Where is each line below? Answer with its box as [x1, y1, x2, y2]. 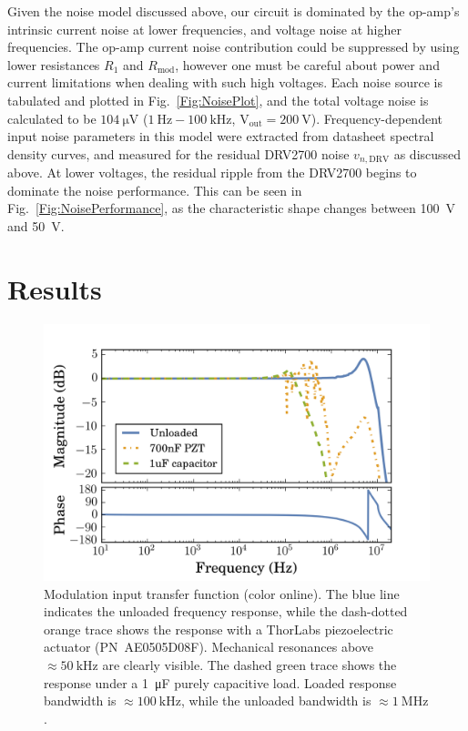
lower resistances [7, 55, 100, 74]
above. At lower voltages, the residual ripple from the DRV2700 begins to [7, 163, 417, 182]
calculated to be [7, 108, 97, 127]
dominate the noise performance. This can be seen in [7, 180, 302, 199]
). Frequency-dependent [310, 108, 443, 127]
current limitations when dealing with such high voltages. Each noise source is [7, 73, 443, 92]
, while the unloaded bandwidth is [180, 691, 371, 710]
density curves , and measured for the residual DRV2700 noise [7, 144, 350, 163]
